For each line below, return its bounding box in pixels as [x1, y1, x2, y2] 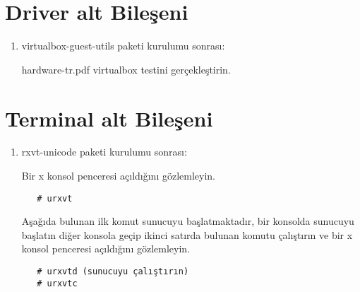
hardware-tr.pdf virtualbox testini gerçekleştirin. [21, 62, 231, 76]
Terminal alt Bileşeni [5, 103, 213, 132]
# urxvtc [37, 278, 78, 288]
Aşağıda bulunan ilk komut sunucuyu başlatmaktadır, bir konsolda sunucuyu [21, 214, 354, 228]
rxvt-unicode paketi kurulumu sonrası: [21, 144, 187, 159]
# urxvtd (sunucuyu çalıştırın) [37, 267, 189, 277]
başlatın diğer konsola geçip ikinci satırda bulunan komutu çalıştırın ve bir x [21, 227, 353, 242]
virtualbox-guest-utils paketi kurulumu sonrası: [21, 38, 225, 53]
